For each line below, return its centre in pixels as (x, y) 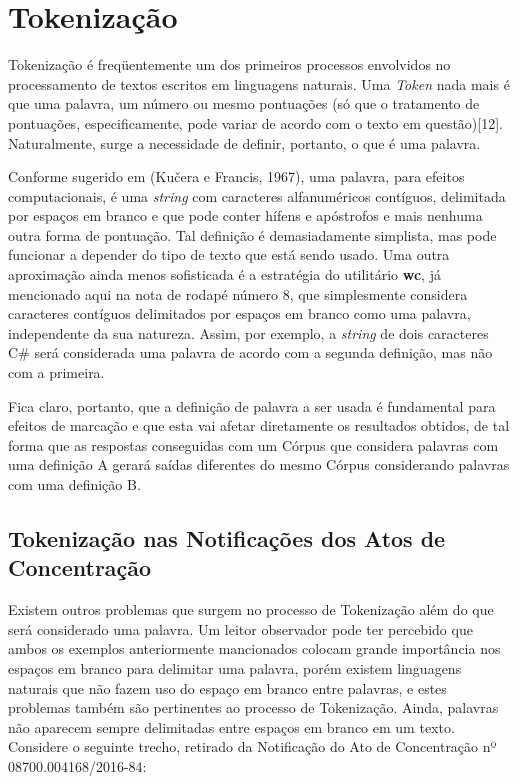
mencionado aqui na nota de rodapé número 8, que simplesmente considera (238, 293)
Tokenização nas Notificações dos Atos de (227, 537)
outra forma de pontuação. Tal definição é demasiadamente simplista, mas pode (252, 234)
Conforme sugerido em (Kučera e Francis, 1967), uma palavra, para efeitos (236, 176)
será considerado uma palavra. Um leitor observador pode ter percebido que (240, 628)
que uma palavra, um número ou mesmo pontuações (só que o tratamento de (244, 103)
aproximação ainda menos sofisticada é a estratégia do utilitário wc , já (224, 274)
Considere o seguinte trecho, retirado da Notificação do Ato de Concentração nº (252, 746)
